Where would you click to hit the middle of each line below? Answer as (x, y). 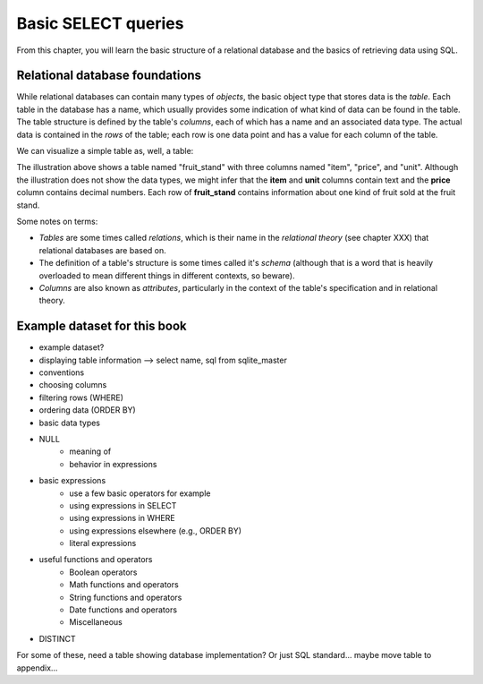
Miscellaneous (96, 622)
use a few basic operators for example (140, 493)
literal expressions (103, 543)
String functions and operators (126, 597)
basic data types (70, 423)
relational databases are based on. (103, 250)
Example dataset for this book (102, 326)
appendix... (37, 668)
